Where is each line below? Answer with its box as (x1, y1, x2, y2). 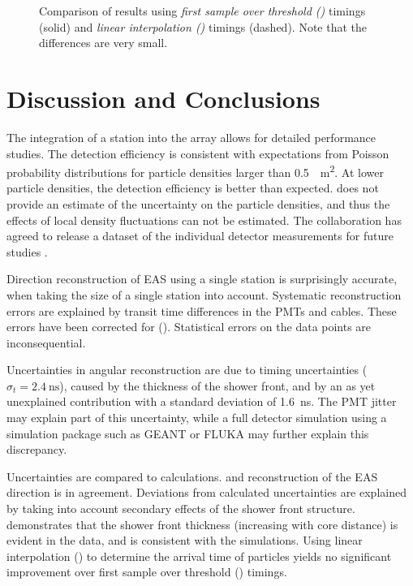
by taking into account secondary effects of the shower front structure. (6, 500, 355, 517)
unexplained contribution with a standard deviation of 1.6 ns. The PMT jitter (6, 393, 397, 410)
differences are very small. (39, 34, 168, 51)
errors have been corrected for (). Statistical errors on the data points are (6, 318, 372, 335)
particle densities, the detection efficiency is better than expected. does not (6, 179, 379, 196)
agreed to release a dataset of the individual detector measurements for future (6, 227, 394, 244)
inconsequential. (6, 334, 86, 351)
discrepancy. (6, 441, 67, 458)
